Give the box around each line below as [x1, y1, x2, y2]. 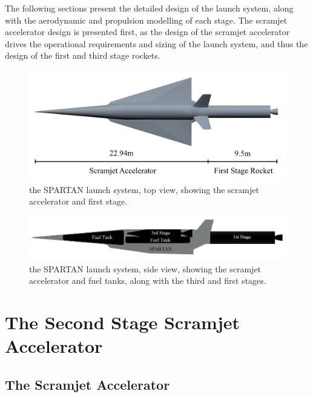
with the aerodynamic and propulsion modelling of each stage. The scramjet [5, 13, 288, 26]
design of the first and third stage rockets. [5, 49, 160, 62]
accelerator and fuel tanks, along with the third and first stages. [29, 274, 266, 287]
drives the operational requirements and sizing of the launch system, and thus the [5, 37, 308, 50]
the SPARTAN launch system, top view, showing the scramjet [29, 183, 259, 195]
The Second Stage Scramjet [5, 310, 240, 335]
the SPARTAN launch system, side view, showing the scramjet [29, 262, 262, 275]
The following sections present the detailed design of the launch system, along [5, 2, 294, 14]
